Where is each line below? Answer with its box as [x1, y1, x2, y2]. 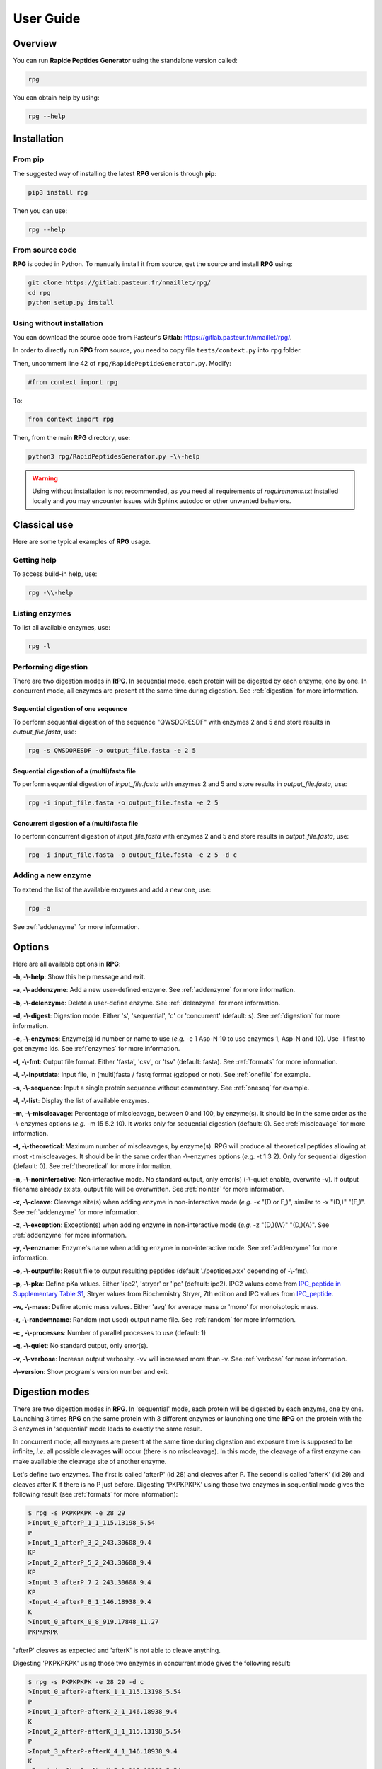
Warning [32, 474, 58, 483]
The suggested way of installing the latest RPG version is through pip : [13, 169, 217, 178]
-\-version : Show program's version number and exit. [13, 1367, 170, 1376]
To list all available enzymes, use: [13, 623, 111, 632]
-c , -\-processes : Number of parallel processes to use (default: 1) [13, 1328, 207, 1337]
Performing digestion [13, 662, 88, 672]
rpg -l [28, 643, 51, 650]
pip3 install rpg [28, 188, 88, 196]
